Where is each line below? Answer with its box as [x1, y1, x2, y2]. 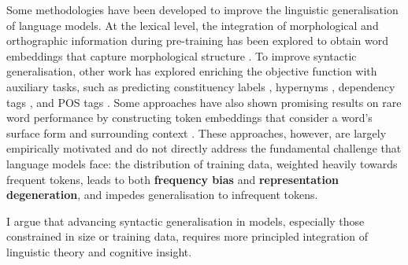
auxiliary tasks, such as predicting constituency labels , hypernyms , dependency [6, 78, 395, 94]
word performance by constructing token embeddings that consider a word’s [6, 109, 373, 126]
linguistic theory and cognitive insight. [6, 243, 192, 259]
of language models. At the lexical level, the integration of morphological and [6, 17, 379, 33]
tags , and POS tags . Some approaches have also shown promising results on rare [6, 94, 402, 110]
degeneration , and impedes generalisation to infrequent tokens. [6, 186, 318, 203]
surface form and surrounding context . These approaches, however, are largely [6, 124, 387, 141]
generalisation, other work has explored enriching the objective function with [6, 63, 377, 79]
